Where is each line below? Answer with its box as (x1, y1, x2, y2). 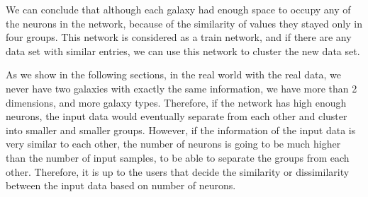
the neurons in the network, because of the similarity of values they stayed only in (6, 16, 362, 30)
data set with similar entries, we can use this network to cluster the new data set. (6, 43, 360, 58)
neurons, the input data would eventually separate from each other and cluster (6, 109, 347, 124)
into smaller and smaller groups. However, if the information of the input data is (6, 122, 356, 137)
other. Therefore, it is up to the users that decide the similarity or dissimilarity (6, 164, 350, 179)
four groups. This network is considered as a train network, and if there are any (6, 30, 352, 44)
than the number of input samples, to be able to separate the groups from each (6, 150, 350, 165)
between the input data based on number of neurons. (6, 178, 236, 193)
